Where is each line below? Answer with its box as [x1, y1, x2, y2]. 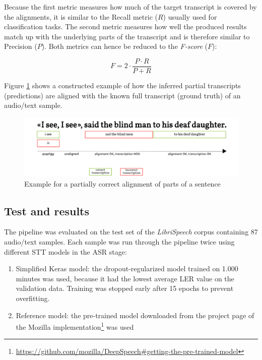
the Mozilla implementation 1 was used [16, 320, 134, 332]
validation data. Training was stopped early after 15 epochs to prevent [16, 283, 234, 293]
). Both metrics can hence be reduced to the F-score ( [41, 41, 208, 51]
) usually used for [163, 11, 217, 22]
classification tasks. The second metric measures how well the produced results [4, 21, 247, 32]
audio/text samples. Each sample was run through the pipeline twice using [4, 236, 235, 247]
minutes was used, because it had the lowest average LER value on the [16, 273, 234, 283]
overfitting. [16, 292, 50, 303]
